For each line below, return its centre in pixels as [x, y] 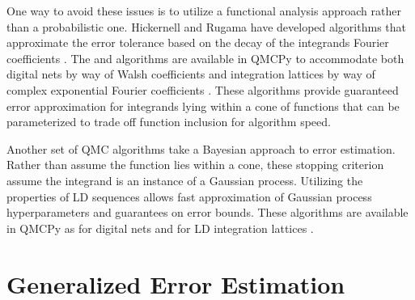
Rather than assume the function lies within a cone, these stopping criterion [195, 165]
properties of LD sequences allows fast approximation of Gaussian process [189, 196]
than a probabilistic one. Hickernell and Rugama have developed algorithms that [206, 26]
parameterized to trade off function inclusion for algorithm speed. [169, 122]
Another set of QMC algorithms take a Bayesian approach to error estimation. [201, 148]
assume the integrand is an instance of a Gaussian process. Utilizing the [185, 180]
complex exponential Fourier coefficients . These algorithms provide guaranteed [203, 89]
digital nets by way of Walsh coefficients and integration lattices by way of [191, 74]
